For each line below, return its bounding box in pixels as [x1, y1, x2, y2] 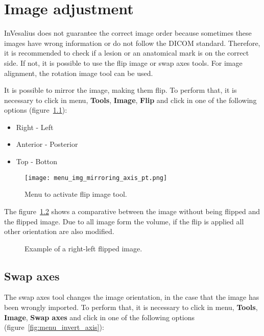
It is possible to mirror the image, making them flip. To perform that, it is [4, 85, 237, 95]
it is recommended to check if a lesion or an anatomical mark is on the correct [4, 47, 249, 58]
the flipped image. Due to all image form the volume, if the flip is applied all [4, 216, 244, 226]
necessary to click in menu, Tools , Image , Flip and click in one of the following [4, 94, 257, 105]
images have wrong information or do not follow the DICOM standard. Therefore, [4, 37, 260, 48]
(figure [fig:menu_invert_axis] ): [4, 322, 104, 332]
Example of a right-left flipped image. [25, 243, 142, 253]
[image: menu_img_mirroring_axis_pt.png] [25, 174, 167, 182]
